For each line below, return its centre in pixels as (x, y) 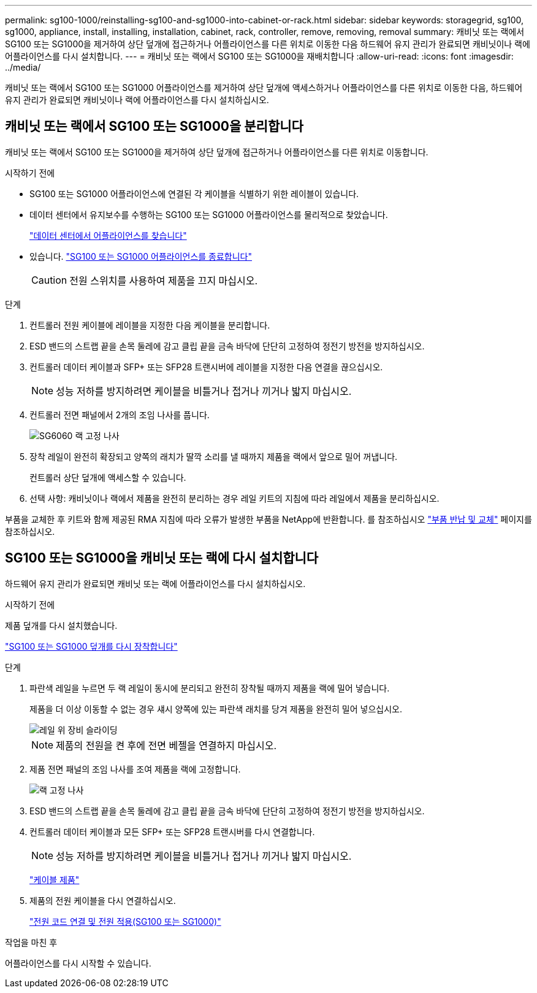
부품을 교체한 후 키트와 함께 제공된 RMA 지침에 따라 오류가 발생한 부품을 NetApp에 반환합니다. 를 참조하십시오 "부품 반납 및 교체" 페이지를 (268, 519)
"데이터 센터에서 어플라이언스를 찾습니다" (108, 235)
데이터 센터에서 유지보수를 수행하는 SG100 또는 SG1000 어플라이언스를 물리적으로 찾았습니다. (209, 214)
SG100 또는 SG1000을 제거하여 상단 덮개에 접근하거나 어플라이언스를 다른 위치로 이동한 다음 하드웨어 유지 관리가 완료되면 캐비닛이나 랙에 (268, 44)
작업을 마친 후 (31, 942)
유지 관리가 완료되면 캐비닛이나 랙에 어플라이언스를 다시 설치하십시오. (137, 100)
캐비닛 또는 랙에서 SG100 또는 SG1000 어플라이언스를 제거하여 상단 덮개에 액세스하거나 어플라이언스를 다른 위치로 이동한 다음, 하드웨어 (264, 88)
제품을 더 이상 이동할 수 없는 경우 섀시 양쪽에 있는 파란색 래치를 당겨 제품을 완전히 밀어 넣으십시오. (216, 709)
